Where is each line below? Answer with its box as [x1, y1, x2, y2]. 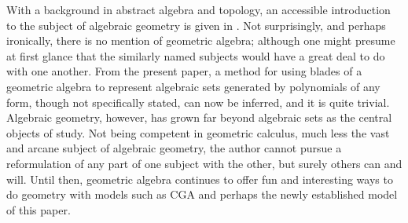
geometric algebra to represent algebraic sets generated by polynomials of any [6, 78, 380, 94]
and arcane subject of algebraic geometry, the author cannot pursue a [6, 140, 342, 156]
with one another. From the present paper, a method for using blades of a [6, 63, 362, 79]
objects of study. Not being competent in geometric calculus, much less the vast [6, 124, 390, 141]
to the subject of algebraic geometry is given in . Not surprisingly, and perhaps [6, 16, 386, 33]
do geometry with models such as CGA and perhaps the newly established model [6, 186, 398, 203]
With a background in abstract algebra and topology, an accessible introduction [6, 2, 391, 17]
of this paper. [6, 201, 71, 218]
